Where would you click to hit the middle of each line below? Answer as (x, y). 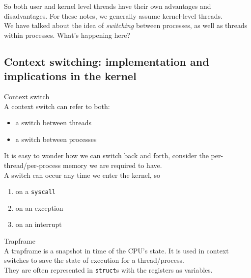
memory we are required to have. (112, 165)
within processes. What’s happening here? (67, 35)
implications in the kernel (70, 76)
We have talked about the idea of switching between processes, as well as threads (126, 25)
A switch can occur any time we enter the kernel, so (82, 175)
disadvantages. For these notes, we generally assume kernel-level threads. (113, 15)
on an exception (39, 208)
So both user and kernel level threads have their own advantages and (108, 6)
